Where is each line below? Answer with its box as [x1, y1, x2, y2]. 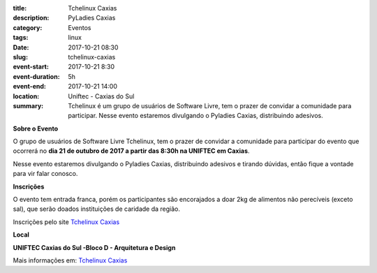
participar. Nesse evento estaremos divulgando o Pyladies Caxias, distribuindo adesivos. [68, 112, 324, 120]
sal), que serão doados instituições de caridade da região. [13, 205, 181, 213]
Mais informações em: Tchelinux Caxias [13, 256, 128, 265]
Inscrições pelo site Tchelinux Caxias [13, 217, 120, 226]
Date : [13, 43, 29, 52]
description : [13, 14, 50, 22]
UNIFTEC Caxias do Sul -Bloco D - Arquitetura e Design [13, 243, 176, 251]
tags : [13, 34, 29, 42]
